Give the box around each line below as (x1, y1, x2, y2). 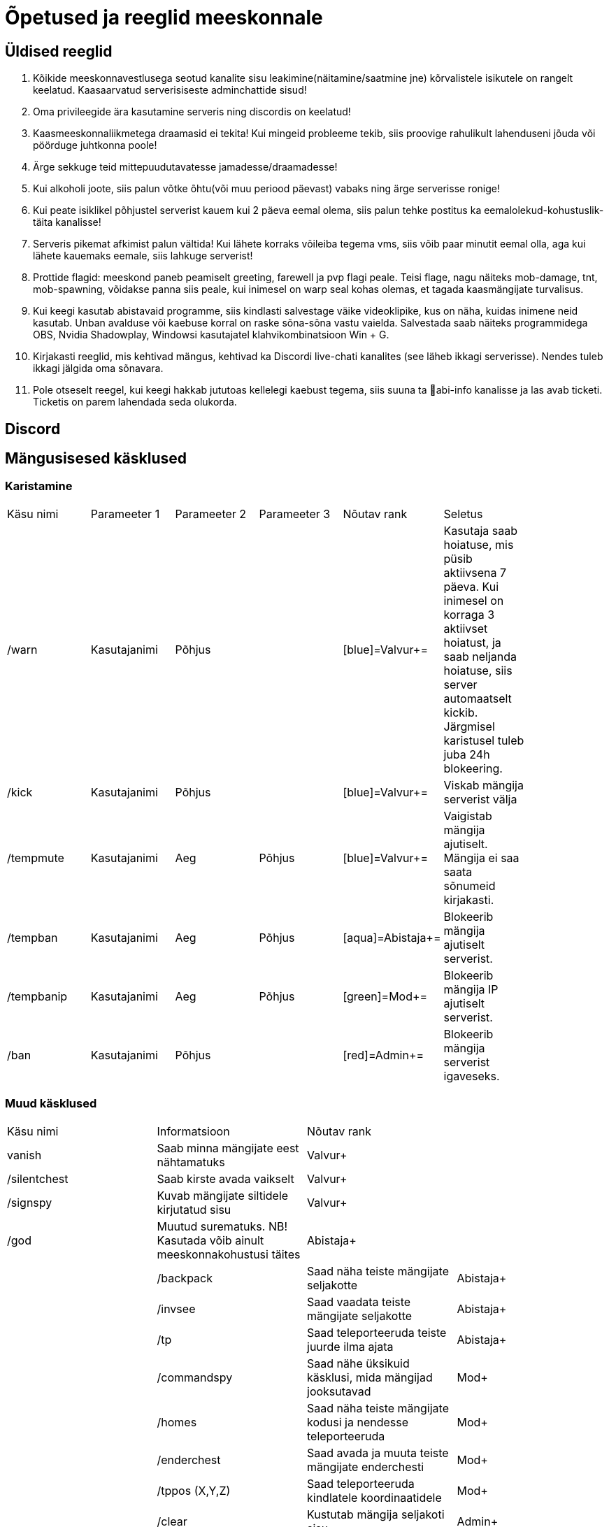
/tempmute (7, 850, 64, 865)
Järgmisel (443, 719, 495, 733)
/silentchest (7, 1171, 69, 1186)
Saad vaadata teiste (307, 1294, 411, 1309)
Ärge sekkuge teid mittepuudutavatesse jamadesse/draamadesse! (33, 161, 338, 173)
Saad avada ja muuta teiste (307, 1445, 449, 1460)
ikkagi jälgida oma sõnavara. (33, 362, 164, 375)
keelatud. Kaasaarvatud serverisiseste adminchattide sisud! (33, 84, 307, 96)
